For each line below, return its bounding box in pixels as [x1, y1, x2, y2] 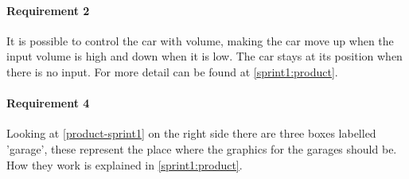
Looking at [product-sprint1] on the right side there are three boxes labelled [6, 125, 376, 142]
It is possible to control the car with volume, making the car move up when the [6, 32, 394, 49]
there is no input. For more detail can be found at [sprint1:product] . [6, 63, 338, 80]
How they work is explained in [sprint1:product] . [6, 156, 243, 173]
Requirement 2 [6, 2, 90, 18]
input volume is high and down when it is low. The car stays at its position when [6, 48, 403, 64]
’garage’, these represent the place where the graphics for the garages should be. [6, 140, 397, 157]
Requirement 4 [6, 95, 90, 111]
